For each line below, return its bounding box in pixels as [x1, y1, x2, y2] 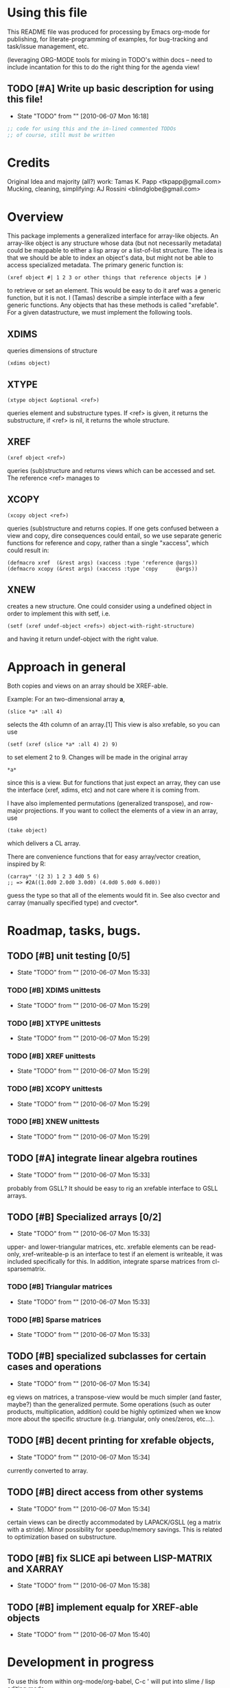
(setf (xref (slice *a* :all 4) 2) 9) [7, 741, 118, 748]
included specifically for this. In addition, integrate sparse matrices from [7, 1258, 211, 1266]
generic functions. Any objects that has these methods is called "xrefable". [7, 301, 218, 309]
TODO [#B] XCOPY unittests [7, 1084, 103, 1094]
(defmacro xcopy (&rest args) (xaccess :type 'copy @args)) [7, 565, 198, 572]
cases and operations [7, 1361, 102, 1373]
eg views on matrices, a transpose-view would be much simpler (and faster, [7, 1393, 222, 1401]
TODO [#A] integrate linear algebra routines [7, 1152, 198, 1164]
